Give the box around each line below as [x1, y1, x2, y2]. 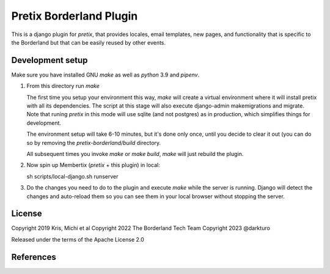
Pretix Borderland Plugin [11, 9, 138, 23]
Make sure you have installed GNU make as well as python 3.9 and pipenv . [11, 71, 200, 78]
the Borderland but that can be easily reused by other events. [11, 39, 166, 46]
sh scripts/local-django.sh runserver [26, 172, 119, 180]
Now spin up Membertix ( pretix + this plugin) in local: [26, 161, 160, 169]
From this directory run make [26, 83, 100, 90]
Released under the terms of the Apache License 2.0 [11, 235, 145, 243]
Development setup [11, 55, 88, 65]
